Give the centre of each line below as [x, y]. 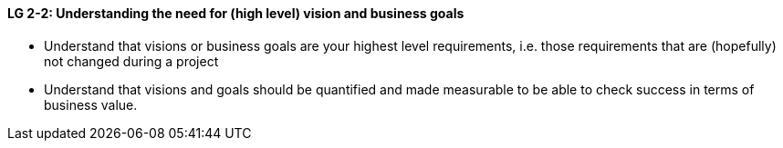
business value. [91, 104]
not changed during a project [131, 61]
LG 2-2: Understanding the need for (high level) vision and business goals [236, 13]
